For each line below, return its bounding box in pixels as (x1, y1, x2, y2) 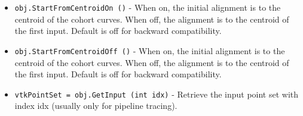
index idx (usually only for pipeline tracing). (14, 99, 177, 112)
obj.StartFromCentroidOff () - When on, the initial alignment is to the (14, 44, 285, 57)
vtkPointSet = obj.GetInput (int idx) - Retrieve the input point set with (14, 87, 299, 100)
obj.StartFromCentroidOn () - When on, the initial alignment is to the (14, 1, 281, 13)
